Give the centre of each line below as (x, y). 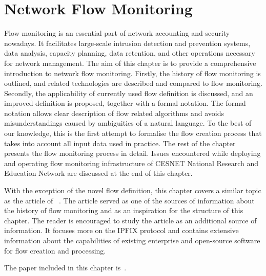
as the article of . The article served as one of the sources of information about (129, 200)
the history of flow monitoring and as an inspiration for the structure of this (124, 210)
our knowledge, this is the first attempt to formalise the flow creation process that (133, 133)
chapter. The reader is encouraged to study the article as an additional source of (130, 220)
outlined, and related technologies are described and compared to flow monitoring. (133, 83)
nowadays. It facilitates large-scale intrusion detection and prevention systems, (127, 43)
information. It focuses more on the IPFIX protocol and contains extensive (121, 230)
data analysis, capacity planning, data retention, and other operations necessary (130, 53)
